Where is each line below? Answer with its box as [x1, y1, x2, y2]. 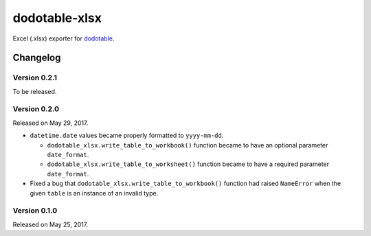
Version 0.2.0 [12, 104, 60, 114]
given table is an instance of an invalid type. [30, 189, 159, 197]
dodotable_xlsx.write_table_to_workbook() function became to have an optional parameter [47, 141, 328, 149]
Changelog [12, 52, 61, 64]
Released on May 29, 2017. [12, 119, 89, 127]
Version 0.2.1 [12, 73, 58, 82]
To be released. [12, 87, 57, 95]
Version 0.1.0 [12, 206, 58, 215]
